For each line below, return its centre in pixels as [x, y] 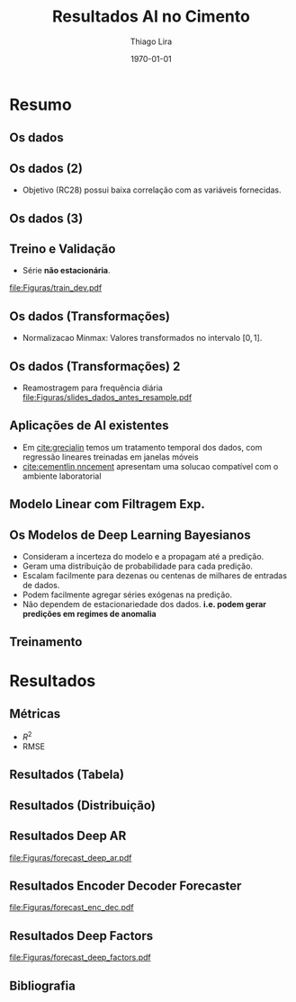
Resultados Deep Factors [81, 936]
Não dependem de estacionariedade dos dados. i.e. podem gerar [144, 604]
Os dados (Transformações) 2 [95, 366]
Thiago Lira [151, 41]
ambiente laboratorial [62, 476]
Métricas [35, 714]
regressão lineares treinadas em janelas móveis [111, 457]
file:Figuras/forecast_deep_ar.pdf [71, 857]
